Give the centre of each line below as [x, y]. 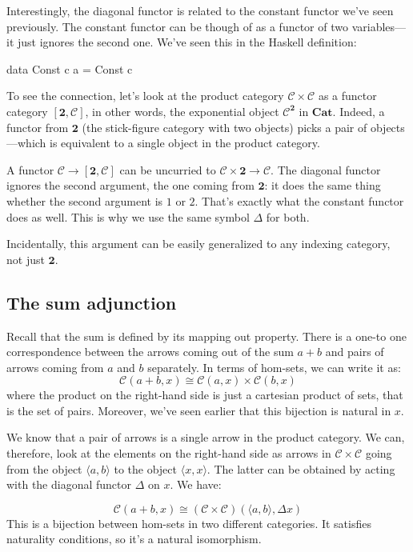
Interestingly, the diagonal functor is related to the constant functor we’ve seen [200, 10]
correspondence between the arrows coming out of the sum [150, 352]
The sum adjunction [92, 302]
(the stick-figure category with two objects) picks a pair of [225, 127]
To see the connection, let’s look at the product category [145, 96]
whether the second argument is [85, 200]
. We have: [196, 484]
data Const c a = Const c [70, 68]
